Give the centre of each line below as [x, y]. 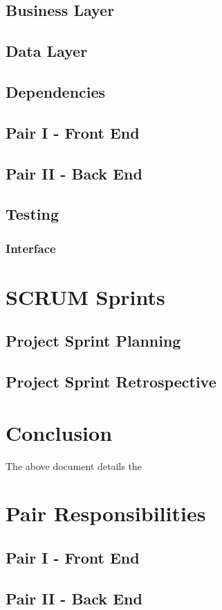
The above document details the [74, 465]
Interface [31, 248]
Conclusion [59, 432]
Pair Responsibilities [106, 513]
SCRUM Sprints [85, 296]
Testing [32, 214]
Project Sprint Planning [93, 341]
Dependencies [56, 91]
